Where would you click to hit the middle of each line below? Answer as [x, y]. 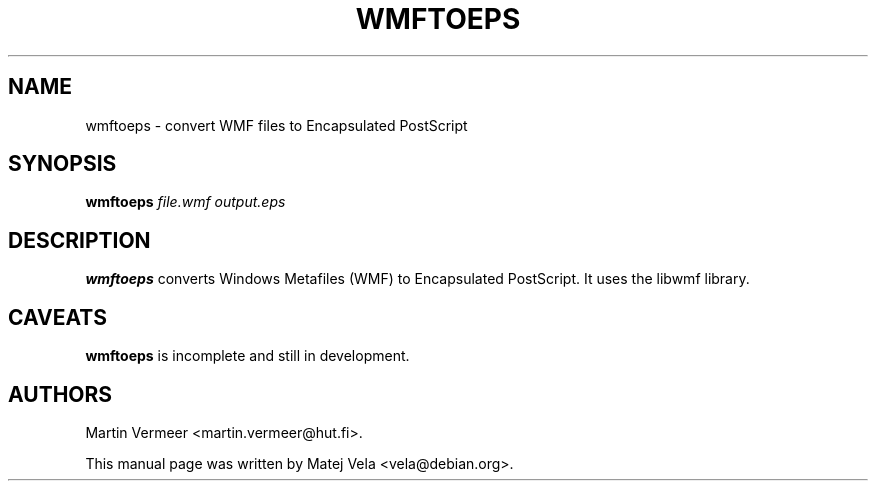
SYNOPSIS [62, 164]
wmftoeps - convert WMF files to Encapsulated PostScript [276, 125]
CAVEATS [57, 317]
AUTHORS [60, 394]
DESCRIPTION [79, 240]
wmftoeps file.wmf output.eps [185, 202]
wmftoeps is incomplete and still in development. [247, 356]
